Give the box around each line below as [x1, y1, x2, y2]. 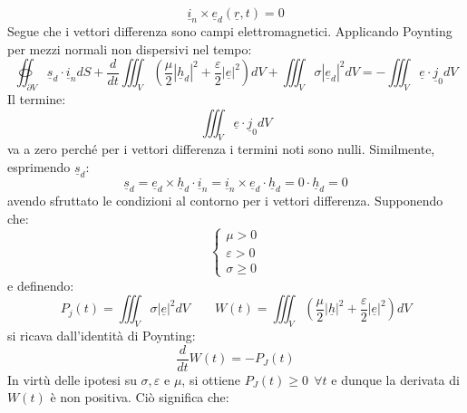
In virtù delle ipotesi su [7, 370, 137, 389]
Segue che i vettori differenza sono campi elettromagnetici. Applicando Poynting [7, 22, 452, 41]
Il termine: [7, 90, 66, 108]
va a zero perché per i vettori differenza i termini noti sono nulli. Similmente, [7, 139, 435, 158]
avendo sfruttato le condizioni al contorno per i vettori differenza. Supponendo [7, 191, 443, 210]
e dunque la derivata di [331, 370, 460, 389]
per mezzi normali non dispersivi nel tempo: [7, 39, 252, 58]
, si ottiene [181, 370, 240, 389]
